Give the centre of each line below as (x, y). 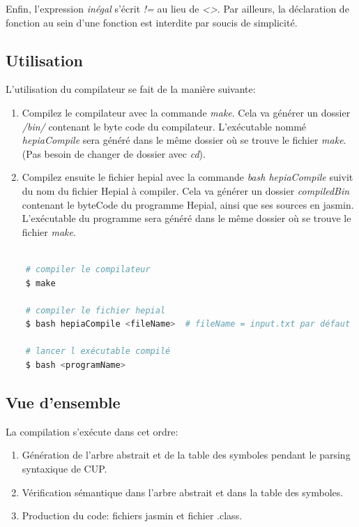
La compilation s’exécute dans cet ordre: (92, 431)
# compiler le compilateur (88, 269)
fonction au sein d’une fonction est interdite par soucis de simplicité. (152, 22)
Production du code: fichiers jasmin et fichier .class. (132, 515)
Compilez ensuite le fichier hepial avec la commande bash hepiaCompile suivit (188, 177)
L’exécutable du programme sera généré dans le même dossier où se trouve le (186, 218)
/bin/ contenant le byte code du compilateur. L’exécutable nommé (164, 126)
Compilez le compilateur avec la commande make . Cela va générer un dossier (186, 112)
